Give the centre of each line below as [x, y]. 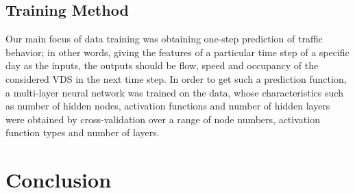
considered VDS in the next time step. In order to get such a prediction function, [176, 78]
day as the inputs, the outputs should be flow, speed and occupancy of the [162, 65]
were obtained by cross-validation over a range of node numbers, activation [163, 119]
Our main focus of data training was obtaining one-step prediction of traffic [164, 39]
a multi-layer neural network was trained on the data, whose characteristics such [174, 92]
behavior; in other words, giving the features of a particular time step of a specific [177, 52]
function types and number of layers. [83, 132]
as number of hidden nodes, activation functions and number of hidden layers [168, 106]
